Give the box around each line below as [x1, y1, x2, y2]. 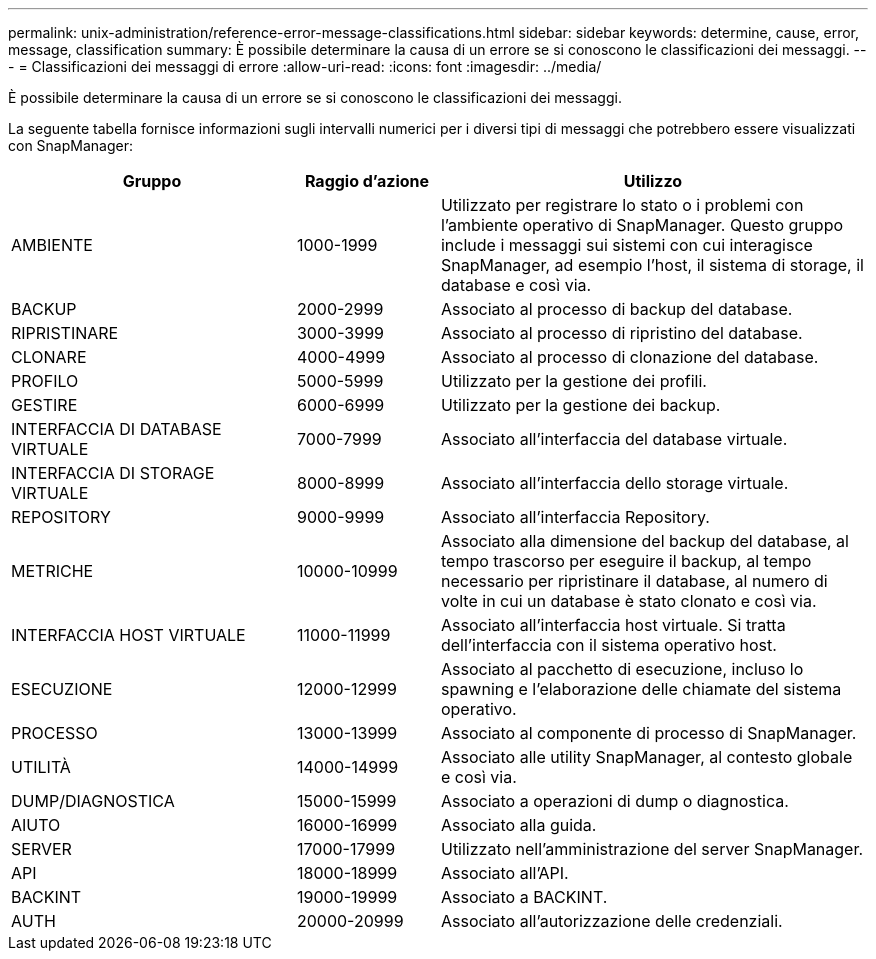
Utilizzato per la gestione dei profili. [440, 371, 707, 391]
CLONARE [11, 347, 87, 367]
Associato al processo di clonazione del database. [440, 347, 819, 367]
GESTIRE [11, 395, 78, 415]
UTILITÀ [11, 757, 71, 777]
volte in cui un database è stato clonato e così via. [440, 591, 817, 611]
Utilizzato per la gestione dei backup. [440, 395, 721, 415]
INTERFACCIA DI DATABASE [11, 419, 222, 439]
